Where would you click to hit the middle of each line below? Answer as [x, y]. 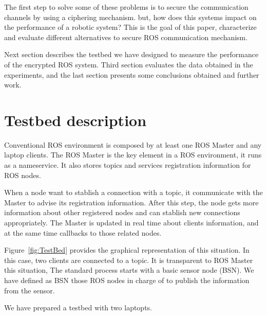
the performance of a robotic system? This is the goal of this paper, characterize [130, 27]
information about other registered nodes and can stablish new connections [122, 212]
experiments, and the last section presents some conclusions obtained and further [132, 74]
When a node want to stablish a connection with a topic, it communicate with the [133, 192]
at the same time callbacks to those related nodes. [83, 232]
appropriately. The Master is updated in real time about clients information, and [131, 223]
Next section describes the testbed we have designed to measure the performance [131, 54]
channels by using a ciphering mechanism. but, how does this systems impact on [130, 17]
